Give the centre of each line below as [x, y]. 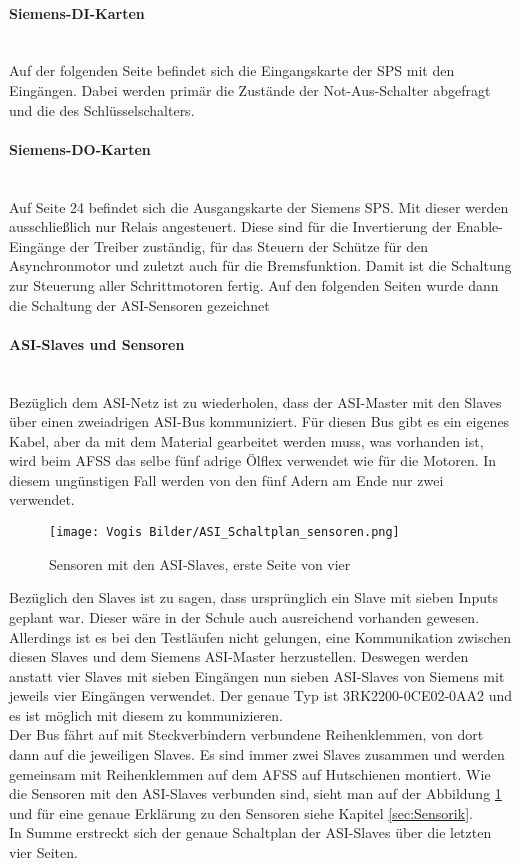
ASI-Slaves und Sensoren [97, 343]
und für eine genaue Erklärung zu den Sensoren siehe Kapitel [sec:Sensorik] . [241, 812]
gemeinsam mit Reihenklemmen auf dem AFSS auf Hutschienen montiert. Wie [250, 773]
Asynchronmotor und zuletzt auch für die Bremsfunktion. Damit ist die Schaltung [260, 265]
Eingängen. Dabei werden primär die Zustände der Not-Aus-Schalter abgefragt [250, 89]
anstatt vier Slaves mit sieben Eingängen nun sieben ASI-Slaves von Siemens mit [257, 675]
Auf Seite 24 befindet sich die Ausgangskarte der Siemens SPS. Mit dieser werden [259, 206]
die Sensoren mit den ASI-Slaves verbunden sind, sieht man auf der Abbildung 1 [255, 793]
